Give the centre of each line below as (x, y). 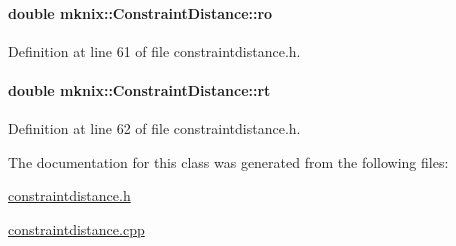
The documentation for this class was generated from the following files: (228, 161)
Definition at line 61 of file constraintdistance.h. (154, 50)
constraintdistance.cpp (76, 228)
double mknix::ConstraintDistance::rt (139, 89)
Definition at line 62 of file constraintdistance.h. (154, 128)
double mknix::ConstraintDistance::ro (140, 12)
